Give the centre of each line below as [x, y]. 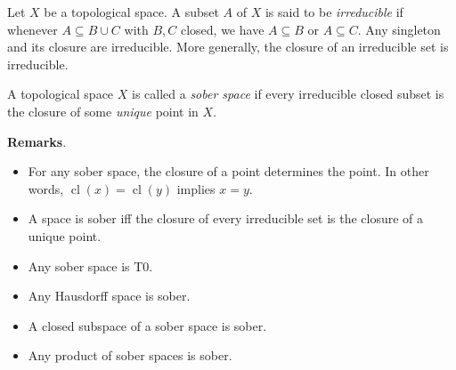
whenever [33, 29]
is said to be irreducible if [334, 12]
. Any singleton [399, 29]
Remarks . [37, 141]
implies [196, 188]
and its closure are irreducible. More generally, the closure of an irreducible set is [228, 47]
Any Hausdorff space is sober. [109, 296]
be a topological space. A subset [131, 12]
